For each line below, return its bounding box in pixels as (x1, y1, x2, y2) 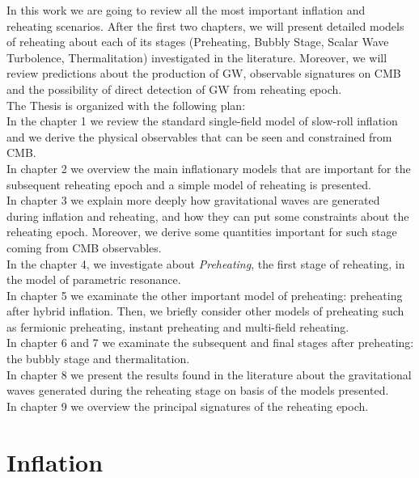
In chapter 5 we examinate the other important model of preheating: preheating (6, 286, 403, 303)
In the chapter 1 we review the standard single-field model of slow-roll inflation (6, 112, 398, 129)
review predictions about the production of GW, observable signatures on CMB (6, 65, 401, 82)
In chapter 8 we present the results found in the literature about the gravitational (6, 366, 412, 383)
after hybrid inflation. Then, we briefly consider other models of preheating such (6, 302, 404, 319)
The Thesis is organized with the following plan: (6, 96, 246, 113)
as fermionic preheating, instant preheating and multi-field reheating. (6, 318, 349, 335)
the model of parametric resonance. (6, 271, 181, 288)
